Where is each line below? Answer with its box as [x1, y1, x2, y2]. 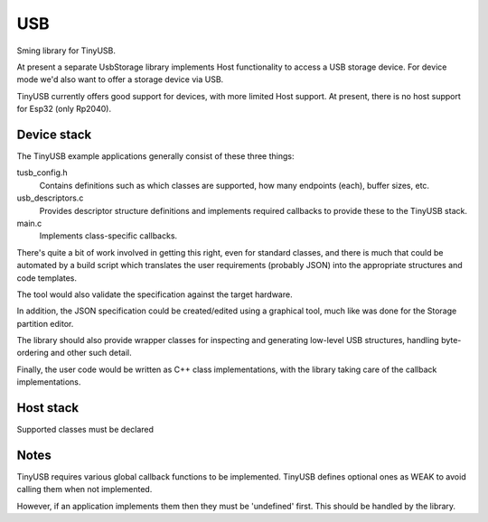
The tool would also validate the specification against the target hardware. [16, 289, 293, 300]
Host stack [16, 400, 80, 415]
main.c [16, 218, 42, 228]
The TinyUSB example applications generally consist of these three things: [16, 151, 295, 162]
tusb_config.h [16, 167, 68, 178]
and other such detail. [50, 348, 132, 359]
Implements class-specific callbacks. [39, 230, 178, 241]
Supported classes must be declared [16, 424, 154, 435]
